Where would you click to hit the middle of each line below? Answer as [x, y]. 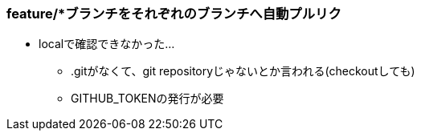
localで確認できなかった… [107, 44]
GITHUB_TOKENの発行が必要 [147, 99]
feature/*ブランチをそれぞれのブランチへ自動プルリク [174, 14]
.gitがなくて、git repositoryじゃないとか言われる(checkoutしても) [243, 71]
